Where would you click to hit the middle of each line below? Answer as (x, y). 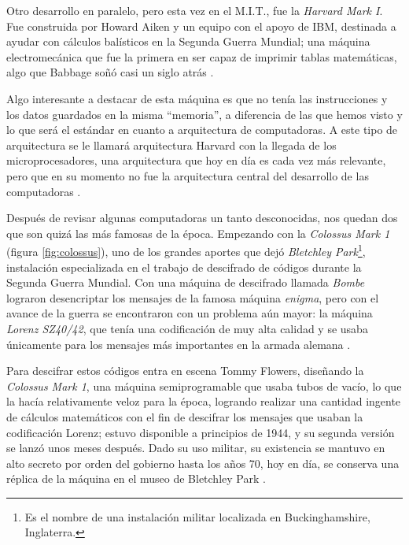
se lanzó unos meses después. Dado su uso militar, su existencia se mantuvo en (196, 448)
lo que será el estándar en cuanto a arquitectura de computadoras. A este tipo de (202, 130)
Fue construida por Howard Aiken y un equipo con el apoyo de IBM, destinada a (201, 26)
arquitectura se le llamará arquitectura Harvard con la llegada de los (171, 145)
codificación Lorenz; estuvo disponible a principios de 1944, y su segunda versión (201, 432)
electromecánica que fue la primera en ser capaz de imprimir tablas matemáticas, (202, 56)
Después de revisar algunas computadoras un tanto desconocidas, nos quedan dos (202, 218)
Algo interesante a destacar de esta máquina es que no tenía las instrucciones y (197, 98)
